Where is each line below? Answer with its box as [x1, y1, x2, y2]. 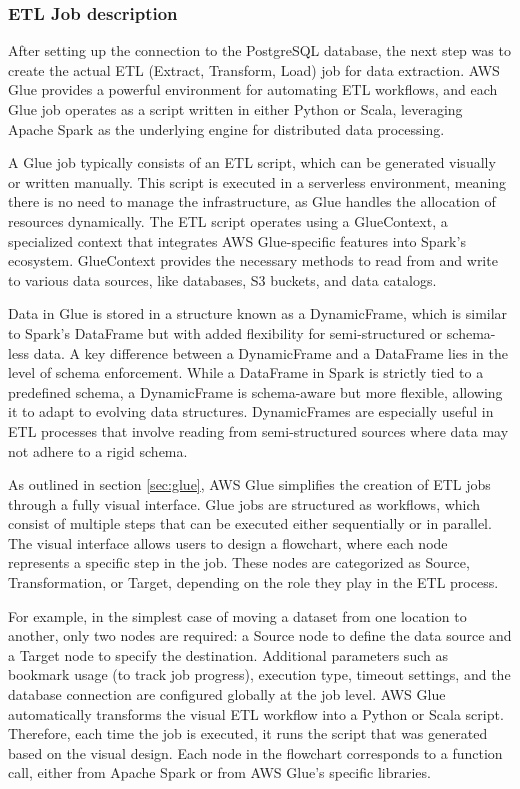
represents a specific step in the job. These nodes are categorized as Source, [8, 552, 470, 573]
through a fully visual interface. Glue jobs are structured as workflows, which [8, 493, 481, 514]
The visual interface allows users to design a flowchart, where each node [8, 532, 448, 553]
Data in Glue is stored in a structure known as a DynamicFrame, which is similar [8, 303, 508, 324]
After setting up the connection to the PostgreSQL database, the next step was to [8, 40, 511, 61]
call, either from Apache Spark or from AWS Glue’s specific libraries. [8, 762, 431, 783]
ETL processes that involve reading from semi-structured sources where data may [8, 420, 509, 441]
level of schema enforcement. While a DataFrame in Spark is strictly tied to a [8, 362, 484, 383]
